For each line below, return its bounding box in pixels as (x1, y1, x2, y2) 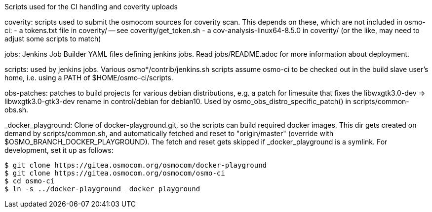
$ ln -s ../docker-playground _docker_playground (4, 185, 200, 193)
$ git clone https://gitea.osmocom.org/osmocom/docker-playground (4, 161, 267, 169)
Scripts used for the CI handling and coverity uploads (4, 2, 178, 11)
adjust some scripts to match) (4, 35, 101, 43)
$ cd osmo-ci (4, 177, 55, 185)
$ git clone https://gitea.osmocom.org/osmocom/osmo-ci (4, 169, 225, 177)
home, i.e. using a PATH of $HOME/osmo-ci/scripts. (4, 73, 173, 82)
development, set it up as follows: (4, 146, 114, 154)
